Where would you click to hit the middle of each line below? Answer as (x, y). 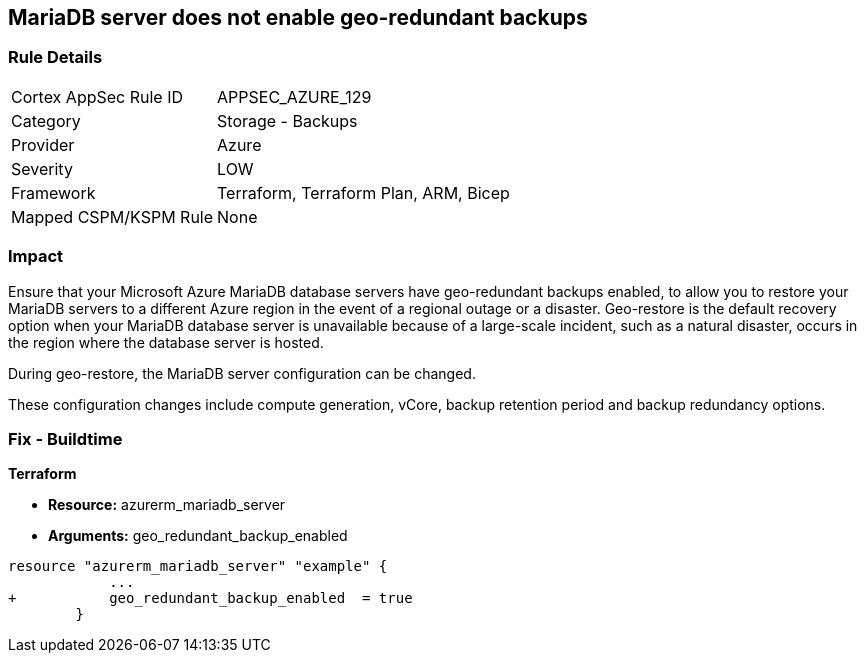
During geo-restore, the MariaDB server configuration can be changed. (242, 373)
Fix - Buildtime (65, 438)
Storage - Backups (287, 120)
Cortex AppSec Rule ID (97, 96)
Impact (36, 256)
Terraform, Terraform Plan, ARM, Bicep (363, 192)
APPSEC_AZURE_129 (294, 96)
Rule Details (55, 57)
